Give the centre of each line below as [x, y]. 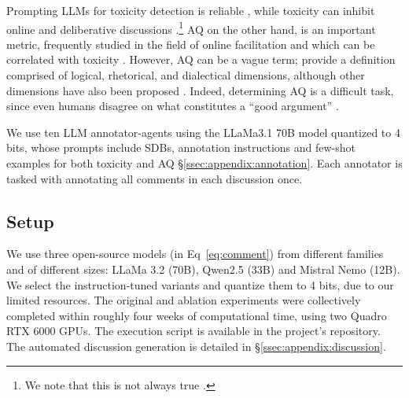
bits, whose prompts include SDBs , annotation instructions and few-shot [181, 147]
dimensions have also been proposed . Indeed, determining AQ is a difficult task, [200, 90]
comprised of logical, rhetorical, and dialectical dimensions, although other [186, 75]
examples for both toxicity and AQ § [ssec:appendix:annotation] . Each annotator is [204, 163]
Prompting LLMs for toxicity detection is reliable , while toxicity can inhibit [191, 10]
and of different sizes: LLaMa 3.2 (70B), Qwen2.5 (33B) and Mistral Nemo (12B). [203, 269]
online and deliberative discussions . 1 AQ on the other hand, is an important [191, 28]
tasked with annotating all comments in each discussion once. [155, 178]
